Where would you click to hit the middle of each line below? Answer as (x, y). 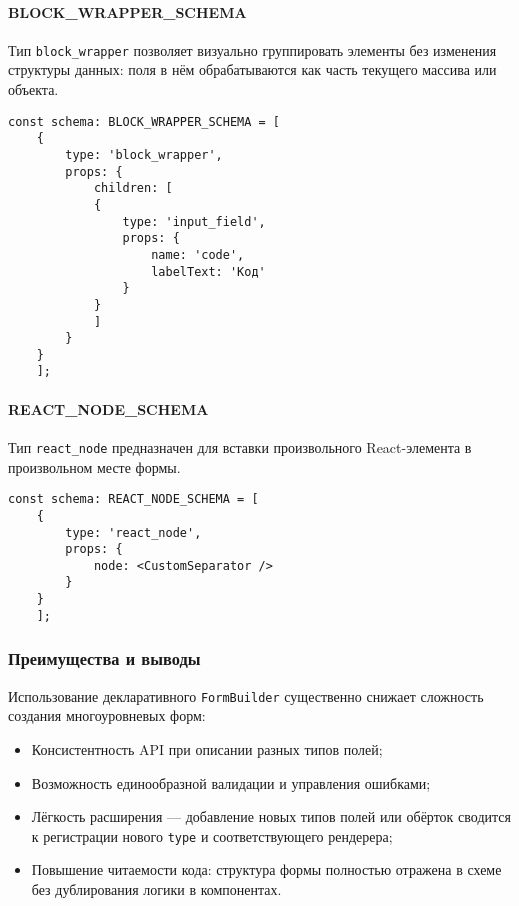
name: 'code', (198, 254)
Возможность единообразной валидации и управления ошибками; (231, 782)
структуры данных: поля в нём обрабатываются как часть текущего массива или (252, 69)
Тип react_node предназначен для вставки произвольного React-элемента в (240, 446)
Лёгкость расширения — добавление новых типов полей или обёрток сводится (271, 816)
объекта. (33, 89)
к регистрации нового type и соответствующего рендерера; (212, 835)
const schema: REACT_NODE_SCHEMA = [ (133, 499)
